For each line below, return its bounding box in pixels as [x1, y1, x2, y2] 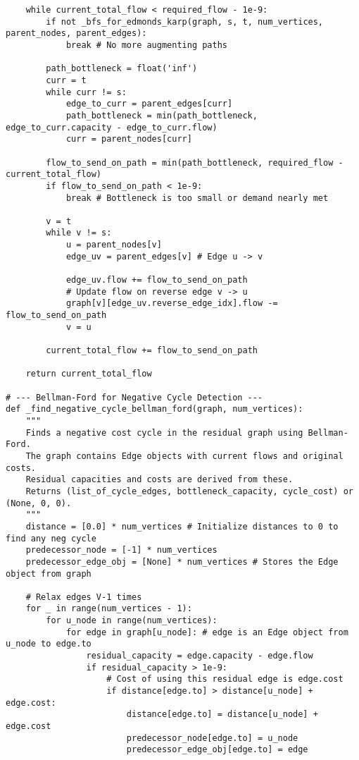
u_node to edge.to [6, 639, 92, 649]
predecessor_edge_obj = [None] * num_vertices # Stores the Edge [25, 556, 339, 567]
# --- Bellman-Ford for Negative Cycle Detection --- [6, 392, 263, 403]
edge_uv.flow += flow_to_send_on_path [65, 275, 248, 286]
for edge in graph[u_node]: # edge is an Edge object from [65, 627, 348, 637]
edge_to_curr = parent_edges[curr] [65, 99, 233, 109]
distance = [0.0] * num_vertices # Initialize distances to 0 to [25, 521, 339, 532]
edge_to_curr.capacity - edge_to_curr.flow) [6, 122, 218, 133]
